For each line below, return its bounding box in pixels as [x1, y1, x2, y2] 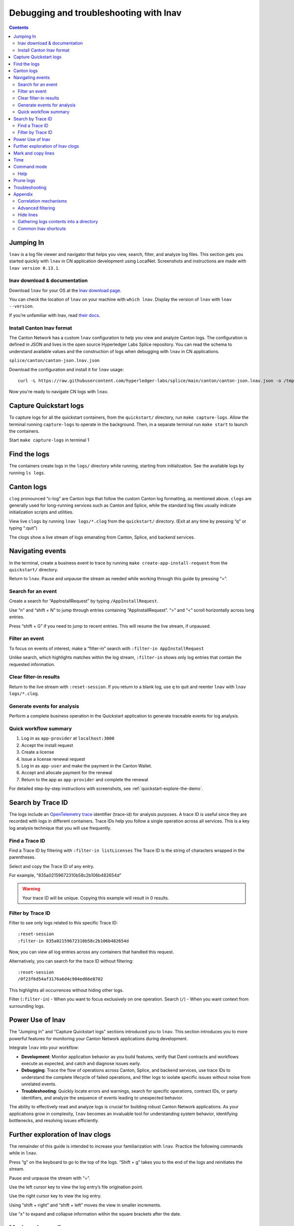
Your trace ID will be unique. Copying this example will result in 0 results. [22, 895, 169, 901]
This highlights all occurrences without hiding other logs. [9, 987, 124, 993]
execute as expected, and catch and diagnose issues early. [21, 1060, 141, 1066]
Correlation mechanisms [18, 198, 67, 204]
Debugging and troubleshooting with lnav [9, 7, 182, 18]
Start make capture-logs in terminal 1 [9, 437, 90, 443]
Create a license [21, 749, 54, 755]
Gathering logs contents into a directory [18, 219, 98, 225]
